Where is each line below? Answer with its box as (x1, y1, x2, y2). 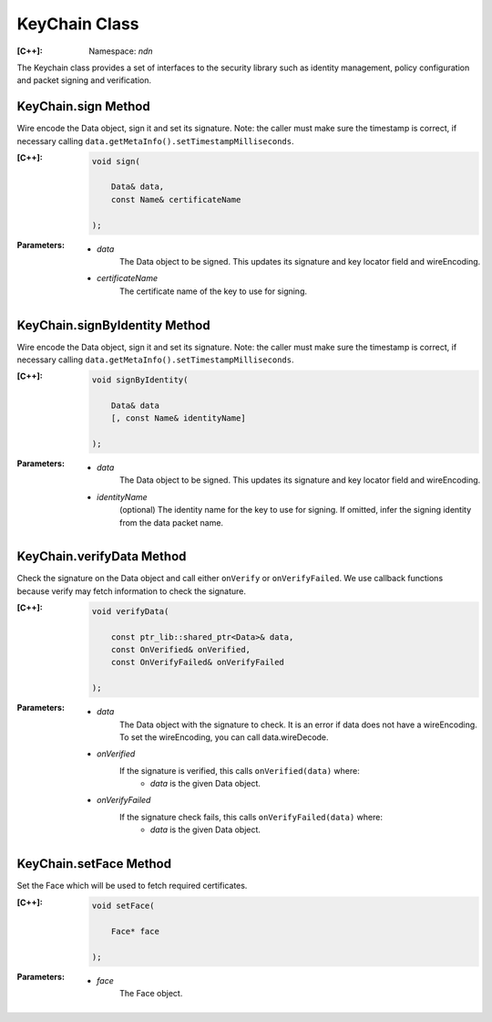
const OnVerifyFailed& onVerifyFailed (110, 657, 284, 668)
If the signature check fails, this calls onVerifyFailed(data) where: (119, 811, 383, 822)
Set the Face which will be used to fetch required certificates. (16, 881, 248, 892)
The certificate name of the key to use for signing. (119, 286, 308, 297)
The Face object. (119, 988, 183, 999)
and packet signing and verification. (16, 75, 152, 86)
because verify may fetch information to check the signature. (16, 585, 246, 597)
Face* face (110, 926, 159, 936)
